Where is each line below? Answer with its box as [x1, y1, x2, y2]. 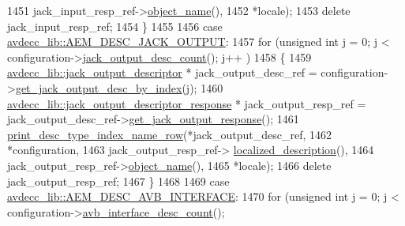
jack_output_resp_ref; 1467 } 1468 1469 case [7, 172, 230, 189]
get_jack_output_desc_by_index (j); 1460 [15, 79, 223, 96]
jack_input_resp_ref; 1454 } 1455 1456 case [7, 17, 223, 34]
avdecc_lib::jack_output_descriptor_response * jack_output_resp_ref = [7, 95, 366, 111]
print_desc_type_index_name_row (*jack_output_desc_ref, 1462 [7, 126, 332, 142]
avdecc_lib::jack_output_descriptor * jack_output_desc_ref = [7, 64, 317, 81]
